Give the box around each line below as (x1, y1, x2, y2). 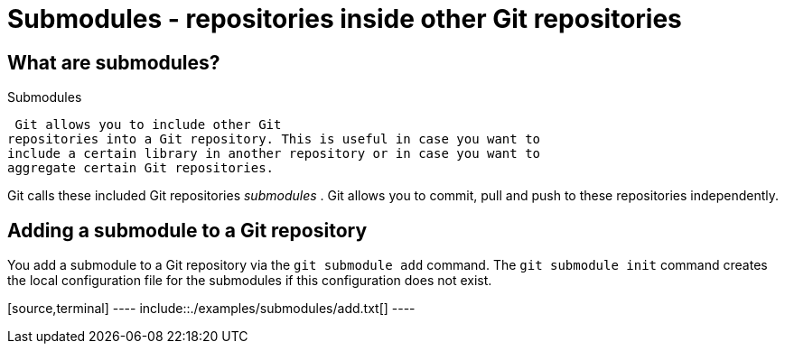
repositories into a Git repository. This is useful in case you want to (7, 132, 541, 147)
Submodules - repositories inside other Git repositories (7, 4, 682, 34)
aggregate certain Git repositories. (7, 161, 275, 176)
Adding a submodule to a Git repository (7, 218, 368, 242)
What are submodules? (7, 51, 220, 74)
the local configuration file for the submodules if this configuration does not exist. (7, 272, 492, 289)
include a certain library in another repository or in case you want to (7, 146, 541, 162)
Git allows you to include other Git (14, 117, 282, 133)
